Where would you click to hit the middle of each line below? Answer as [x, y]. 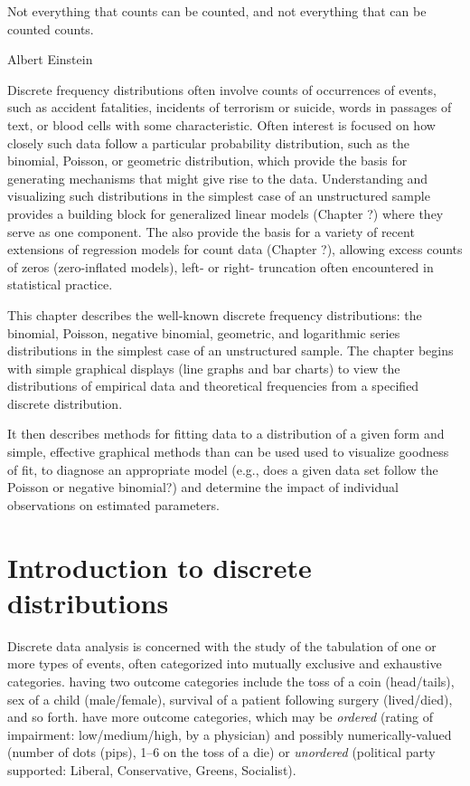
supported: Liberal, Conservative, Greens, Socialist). [152, 769]
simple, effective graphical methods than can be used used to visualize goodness [228, 452]
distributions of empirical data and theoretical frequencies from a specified [213, 386]
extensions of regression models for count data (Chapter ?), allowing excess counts [235, 249]
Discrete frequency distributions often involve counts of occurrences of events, [222, 89]
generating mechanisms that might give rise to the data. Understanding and [218, 178]
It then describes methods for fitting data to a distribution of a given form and [226, 434]
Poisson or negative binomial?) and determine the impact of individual [203, 487]
